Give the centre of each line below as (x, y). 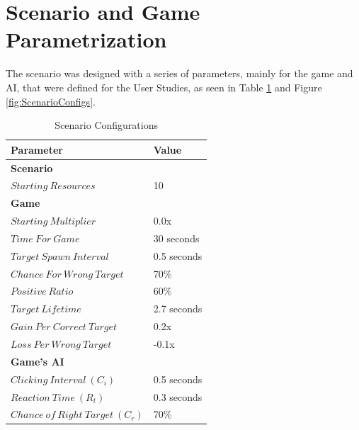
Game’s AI (38, 361)
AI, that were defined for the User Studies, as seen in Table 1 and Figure (164, 87)
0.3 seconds (178, 396)
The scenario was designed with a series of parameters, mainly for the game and (179, 73)
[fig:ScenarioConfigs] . (51, 101)
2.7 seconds (178, 309)
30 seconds (176, 238)
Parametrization (86, 39)
